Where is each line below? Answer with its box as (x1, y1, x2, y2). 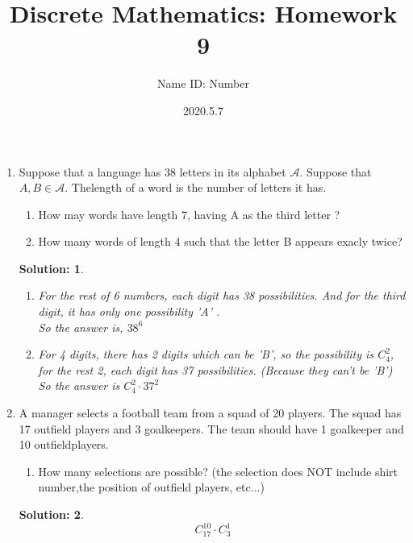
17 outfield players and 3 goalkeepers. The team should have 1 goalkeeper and (19, 420, 404, 437)
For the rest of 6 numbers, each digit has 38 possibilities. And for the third (38, 287, 406, 304)
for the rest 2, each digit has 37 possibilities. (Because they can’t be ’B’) (38, 361, 393, 378)
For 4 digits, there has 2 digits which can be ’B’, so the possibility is (38, 346, 374, 363)
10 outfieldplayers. (19, 436, 109, 453)
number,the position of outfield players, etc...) (38, 479, 265, 495)
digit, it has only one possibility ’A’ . (38, 303, 220, 320)
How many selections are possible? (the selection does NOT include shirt (38, 462, 398, 479)
